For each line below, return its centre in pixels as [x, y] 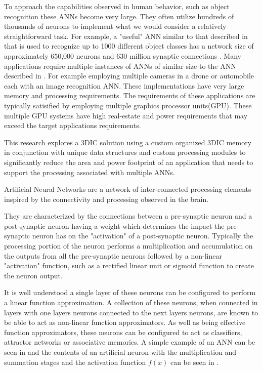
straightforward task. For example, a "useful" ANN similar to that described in [126, 36]
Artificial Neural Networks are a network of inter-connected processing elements [128, 189]
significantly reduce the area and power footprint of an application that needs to [129, 162]
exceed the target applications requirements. [73, 125]
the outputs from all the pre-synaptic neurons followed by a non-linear [113, 255]
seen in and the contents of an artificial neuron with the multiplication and [120, 352]
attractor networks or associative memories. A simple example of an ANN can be [130, 342]
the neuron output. [33, 275]
